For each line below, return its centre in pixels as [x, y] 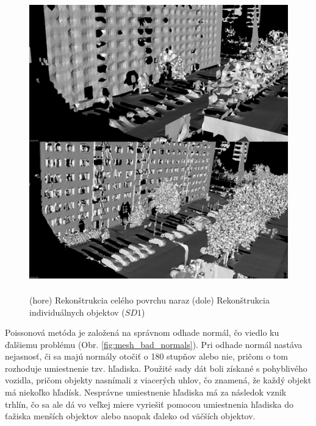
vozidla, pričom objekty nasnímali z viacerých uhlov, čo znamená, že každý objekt [158, 380]
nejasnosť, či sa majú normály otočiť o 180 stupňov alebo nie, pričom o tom [146, 356]
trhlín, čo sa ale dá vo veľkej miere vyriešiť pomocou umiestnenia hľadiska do [149, 404]
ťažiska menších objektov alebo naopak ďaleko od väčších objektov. [130, 416]
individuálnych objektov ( [77, 312]
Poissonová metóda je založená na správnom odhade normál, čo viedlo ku [142, 332]
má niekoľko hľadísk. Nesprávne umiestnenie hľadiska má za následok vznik [146, 392]
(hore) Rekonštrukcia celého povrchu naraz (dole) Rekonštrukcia [149, 300]
